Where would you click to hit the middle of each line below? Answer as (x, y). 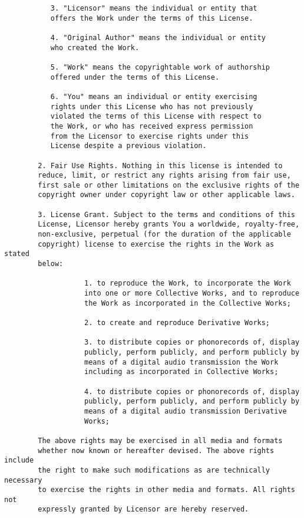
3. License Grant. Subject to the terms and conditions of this (166, 214)
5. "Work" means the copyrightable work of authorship (160, 67)
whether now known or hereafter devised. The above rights (156, 450)
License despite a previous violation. (128, 146)
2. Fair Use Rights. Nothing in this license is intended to (160, 165)
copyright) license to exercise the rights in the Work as (156, 244)
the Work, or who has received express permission (152, 126)
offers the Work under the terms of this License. (152, 18)
